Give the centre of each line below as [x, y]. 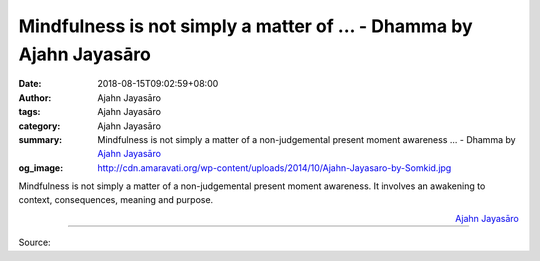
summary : [40, 139]
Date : [30, 84]
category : [39, 126]
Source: [34, 242]
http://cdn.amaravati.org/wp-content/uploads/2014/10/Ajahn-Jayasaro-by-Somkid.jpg [274, 167]
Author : [35, 97]
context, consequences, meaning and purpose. [116, 200]
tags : [29, 112]
